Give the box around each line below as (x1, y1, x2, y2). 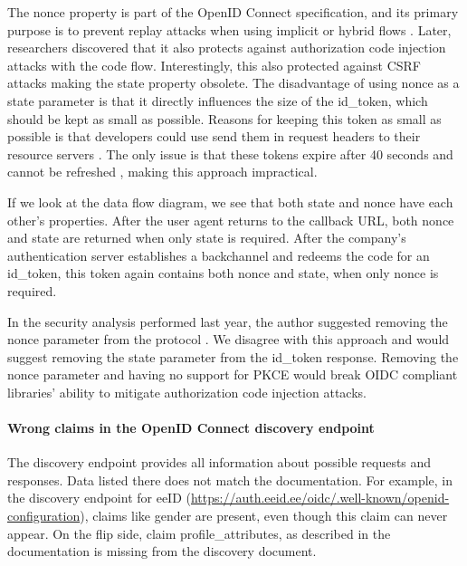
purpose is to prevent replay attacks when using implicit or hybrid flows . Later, (7, 20, 452, 39)
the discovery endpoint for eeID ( (7, 488, 191, 507)
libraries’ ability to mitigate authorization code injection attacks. (7, 382, 367, 401)
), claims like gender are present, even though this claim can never (80, 506, 448, 525)
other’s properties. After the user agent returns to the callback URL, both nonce (7, 210, 454, 229)
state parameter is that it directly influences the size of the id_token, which (7, 91, 428, 110)
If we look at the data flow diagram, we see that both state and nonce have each (7, 192, 453, 211)
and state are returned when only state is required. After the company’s (7, 228, 406, 247)
